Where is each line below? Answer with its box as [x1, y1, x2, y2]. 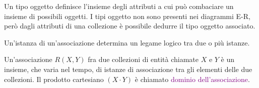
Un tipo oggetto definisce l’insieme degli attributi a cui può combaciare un [4, 1, 234, 11]
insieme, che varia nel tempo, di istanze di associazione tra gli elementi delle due [4, 63, 252, 74]
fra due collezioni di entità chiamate [88, 54, 199, 64]
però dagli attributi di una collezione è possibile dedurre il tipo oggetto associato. [4, 20, 255, 31]
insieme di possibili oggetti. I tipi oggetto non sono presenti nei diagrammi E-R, [4, 10, 250, 21]
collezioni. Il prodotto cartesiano [4, 73, 104, 84]
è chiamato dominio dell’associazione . [135, 73, 250, 84]
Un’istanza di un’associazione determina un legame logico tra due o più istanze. [4, 37, 250, 47]
